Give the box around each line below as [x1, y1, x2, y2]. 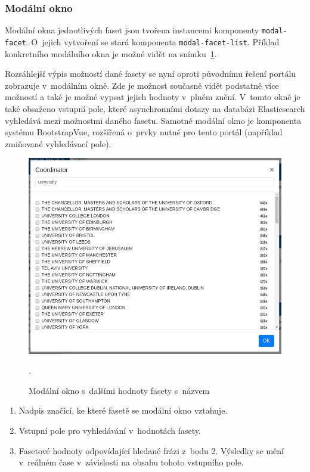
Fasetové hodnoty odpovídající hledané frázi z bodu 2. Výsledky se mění [18, 444, 284, 457]
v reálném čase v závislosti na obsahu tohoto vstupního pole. [18, 456, 244, 468]
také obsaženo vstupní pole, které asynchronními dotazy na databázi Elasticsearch [5, 102, 305, 114]
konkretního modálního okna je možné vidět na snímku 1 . [5, 47, 217, 60]
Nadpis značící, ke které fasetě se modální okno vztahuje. [18, 404, 228, 417]
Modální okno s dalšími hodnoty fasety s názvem [29, 384, 210, 396]
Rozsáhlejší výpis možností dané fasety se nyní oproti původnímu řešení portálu [5, 67, 296, 80]
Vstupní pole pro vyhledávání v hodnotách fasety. [18, 424, 201, 436]
